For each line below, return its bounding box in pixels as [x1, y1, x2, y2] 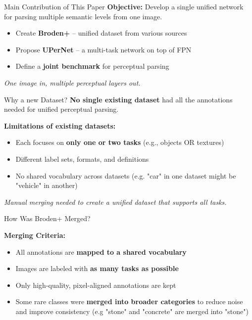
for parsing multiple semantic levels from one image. [4, 11, 162, 21]
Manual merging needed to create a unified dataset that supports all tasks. [4, 196, 227, 207]
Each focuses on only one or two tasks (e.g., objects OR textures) [15, 137, 224, 147]
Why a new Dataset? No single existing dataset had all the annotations [4, 94, 233, 104]
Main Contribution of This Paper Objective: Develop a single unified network [4, 1, 244, 11]
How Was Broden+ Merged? [4, 213, 91, 224]
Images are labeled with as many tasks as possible [15, 263, 179, 274]
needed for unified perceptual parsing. [4, 104, 119, 114]
